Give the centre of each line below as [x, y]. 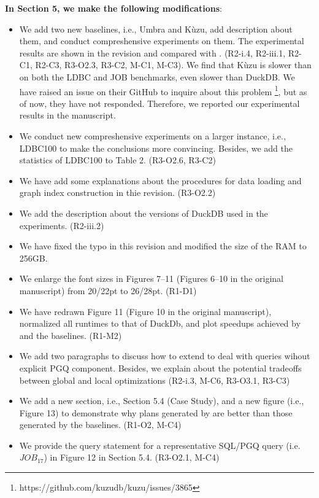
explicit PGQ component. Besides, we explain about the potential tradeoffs [160, 368]
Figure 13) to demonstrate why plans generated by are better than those [156, 412]
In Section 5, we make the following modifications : [113, 8]
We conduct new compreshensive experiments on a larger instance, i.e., [152, 136]
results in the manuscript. [67, 115]
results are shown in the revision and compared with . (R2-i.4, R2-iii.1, [152, 53]
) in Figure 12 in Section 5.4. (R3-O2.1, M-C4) [132, 457]
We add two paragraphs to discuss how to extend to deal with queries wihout [165, 356]
